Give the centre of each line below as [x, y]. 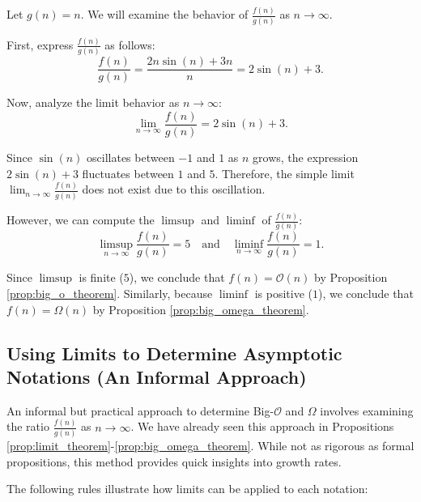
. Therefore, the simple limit [285, 173]
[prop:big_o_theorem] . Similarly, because [110, 294]
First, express [40, 44]
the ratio [28, 426]
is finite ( [101, 277]
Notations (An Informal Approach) [157, 377]
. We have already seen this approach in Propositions [262, 426]
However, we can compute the [81, 220]
